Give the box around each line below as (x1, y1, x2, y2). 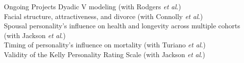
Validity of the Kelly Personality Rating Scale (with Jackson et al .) (4, 49, 205, 59)
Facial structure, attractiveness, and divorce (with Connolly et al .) (4, 11, 203, 21)
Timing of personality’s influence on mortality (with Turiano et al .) (4, 40, 206, 50)
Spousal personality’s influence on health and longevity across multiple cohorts (4, 21, 241, 31)
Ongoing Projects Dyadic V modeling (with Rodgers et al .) (4, 1, 181, 11)
